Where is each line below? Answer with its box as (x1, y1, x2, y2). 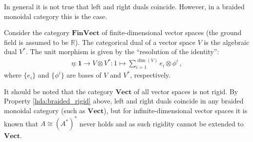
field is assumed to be (4, 37, 69, 47)
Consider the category (4, 27, 70, 38)
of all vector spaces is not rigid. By (134, 86, 238, 96)
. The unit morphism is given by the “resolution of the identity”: (25, 46, 219, 57)
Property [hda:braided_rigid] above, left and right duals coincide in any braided (4, 96, 244, 106)
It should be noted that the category (4, 86, 113, 96)
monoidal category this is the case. (4, 11, 107, 21)
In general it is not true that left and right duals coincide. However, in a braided (4, 1, 245, 11)
